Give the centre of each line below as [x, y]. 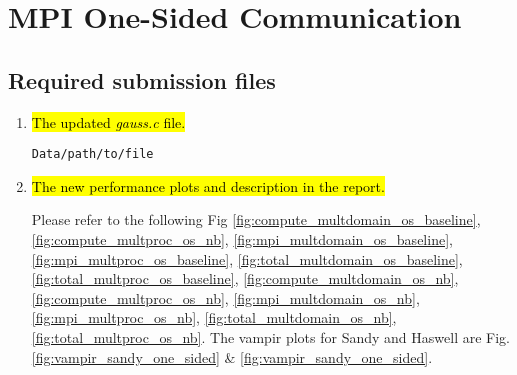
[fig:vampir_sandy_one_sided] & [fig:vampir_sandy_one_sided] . [232, 356]
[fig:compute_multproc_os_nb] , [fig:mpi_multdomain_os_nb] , [225, 297]
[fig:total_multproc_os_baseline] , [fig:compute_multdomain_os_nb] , [245, 278]
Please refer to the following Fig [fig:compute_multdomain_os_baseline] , [256, 219]
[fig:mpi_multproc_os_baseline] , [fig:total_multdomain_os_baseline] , [247, 258]
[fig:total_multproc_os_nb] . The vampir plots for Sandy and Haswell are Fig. [270, 336]
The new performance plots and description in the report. [208, 185]
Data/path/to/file [92, 154]
